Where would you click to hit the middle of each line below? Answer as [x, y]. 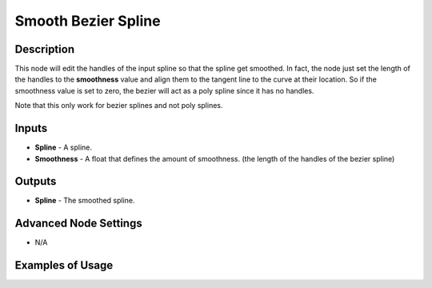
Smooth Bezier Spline [88, 21]
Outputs [36, 181]
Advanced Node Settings [79, 224]
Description [45, 49]
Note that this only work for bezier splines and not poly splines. [119, 106]
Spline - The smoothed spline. [85, 201]
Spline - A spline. [63, 147]
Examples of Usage [64, 265]
